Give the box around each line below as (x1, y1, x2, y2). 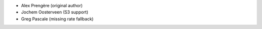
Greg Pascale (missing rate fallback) (21, 16, 94, 21)
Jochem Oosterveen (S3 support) (21, 10, 88, 15)
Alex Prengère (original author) (21, 3, 83, 8)
